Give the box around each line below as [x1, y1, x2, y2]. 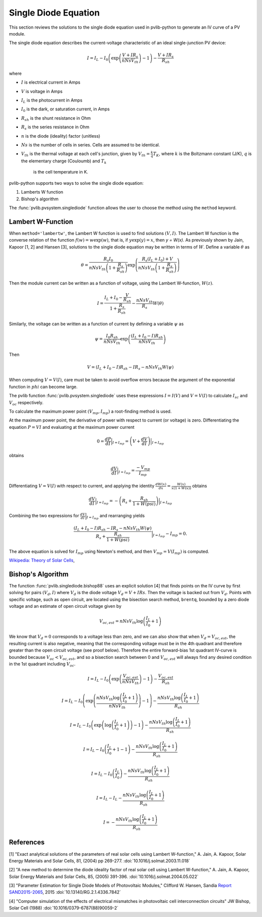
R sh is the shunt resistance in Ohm [21, 115, 91, 122]
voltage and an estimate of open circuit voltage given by [9, 603, 122, 609]
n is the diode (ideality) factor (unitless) [21, 133, 100, 139]
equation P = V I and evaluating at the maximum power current [9, 424, 135, 430]
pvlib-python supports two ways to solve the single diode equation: [9, 180, 144, 186]
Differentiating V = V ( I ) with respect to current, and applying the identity [9, 483, 155, 489]
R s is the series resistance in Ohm [21, 124, 90, 131]
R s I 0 [103, 256, 114, 263]
